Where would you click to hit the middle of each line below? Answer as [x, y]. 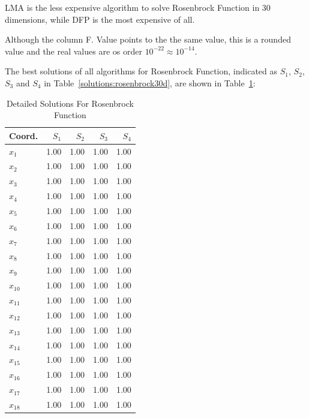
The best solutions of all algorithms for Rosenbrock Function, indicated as [141, 71]
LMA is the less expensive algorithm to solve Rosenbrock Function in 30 [138, 7]
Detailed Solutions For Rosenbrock [70, 103]
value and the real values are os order [73, 51]
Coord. [24, 135]
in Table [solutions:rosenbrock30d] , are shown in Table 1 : [150, 82]
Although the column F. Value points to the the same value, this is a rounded [148, 39]
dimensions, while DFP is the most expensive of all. [100, 19]
